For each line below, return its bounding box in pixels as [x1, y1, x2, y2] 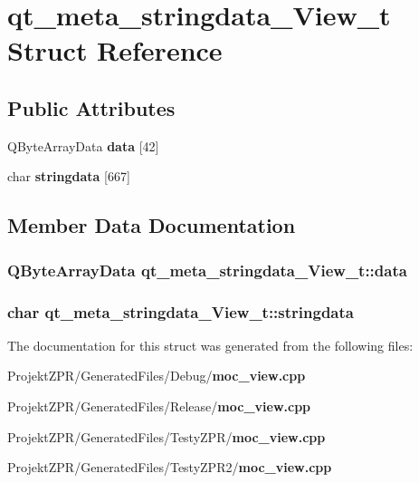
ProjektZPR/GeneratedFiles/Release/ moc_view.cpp [7, 396, 311, 415]
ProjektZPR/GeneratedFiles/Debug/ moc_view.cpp [7, 366, 306, 385]
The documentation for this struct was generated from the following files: [7, 335, 414, 354]
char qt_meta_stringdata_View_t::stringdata [7, 300, 354, 323]
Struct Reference [7, 32, 223, 69]
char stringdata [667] [7, 167, 130, 186]
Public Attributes [7, 93, 176, 121]
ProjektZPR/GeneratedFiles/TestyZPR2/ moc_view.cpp [7, 458, 332, 477]
